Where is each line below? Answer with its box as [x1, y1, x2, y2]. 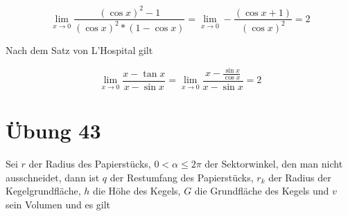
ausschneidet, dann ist [6, 170, 100, 184]
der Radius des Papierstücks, [28, 156, 151, 170]
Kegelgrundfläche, [6, 183, 81, 198]
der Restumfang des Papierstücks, [110, 170, 254, 184]
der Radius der [268, 170, 331, 184]
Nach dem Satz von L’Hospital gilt [6, 42, 153, 57]
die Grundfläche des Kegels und [194, 183, 329, 198]
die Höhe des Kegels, [92, 183, 181, 198]
